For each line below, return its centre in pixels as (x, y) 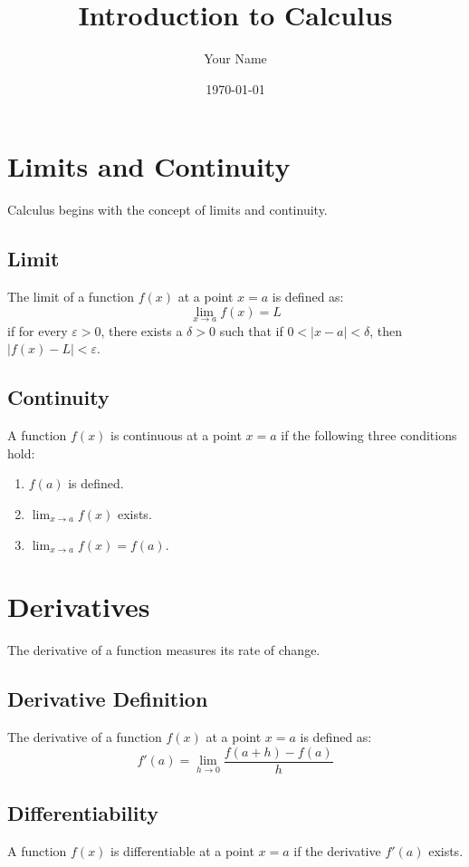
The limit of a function (71, 297)
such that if (251, 330)
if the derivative (337, 851)
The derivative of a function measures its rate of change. (164, 650)
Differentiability (83, 813)
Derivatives (79, 607)
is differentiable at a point (182, 851)
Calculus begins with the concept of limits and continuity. (167, 210)
